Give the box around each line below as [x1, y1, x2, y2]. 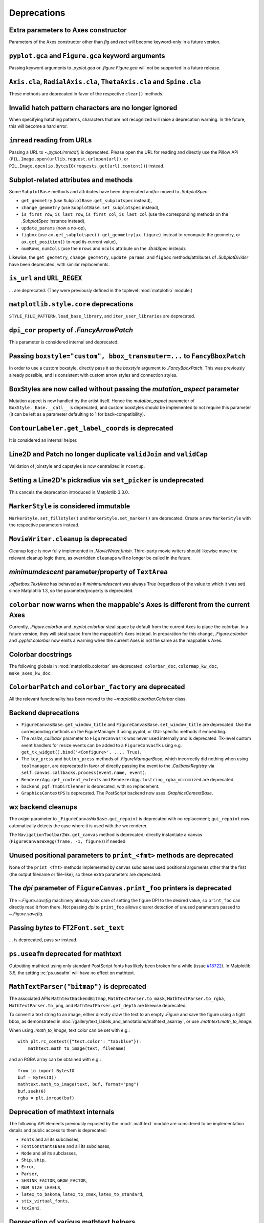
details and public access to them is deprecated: [9, 1128, 107, 1133]
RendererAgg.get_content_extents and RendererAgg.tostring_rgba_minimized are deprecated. [21, 776, 235, 782]
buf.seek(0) [18, 1088, 46, 1094]
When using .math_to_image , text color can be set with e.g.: [9, 1027, 130, 1033]
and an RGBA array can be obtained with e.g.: [9, 1057, 101, 1063]
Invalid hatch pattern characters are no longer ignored [9, 103, 177, 112]
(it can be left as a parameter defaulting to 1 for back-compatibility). [9, 411, 145, 417]
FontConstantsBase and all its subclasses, [21, 1143, 111, 1149]
